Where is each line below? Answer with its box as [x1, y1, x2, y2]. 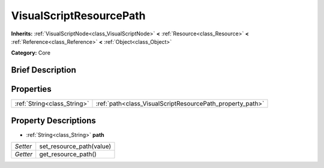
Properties [11, 84, 52, 94]
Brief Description [11, 65, 76, 75]
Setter [14, 142, 32, 151]
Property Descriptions [11, 115, 96, 125]
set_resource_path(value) [39, 142, 112, 151]
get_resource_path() [39, 150, 97, 158]
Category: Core [11, 49, 51, 56]
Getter [14, 150, 33, 158]
